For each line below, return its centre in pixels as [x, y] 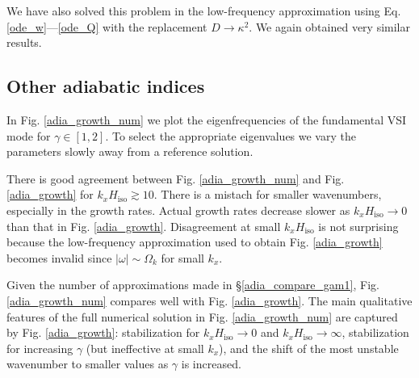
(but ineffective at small [145, 348]
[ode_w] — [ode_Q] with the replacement [107, 26]
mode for [29, 135]
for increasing [40, 348]
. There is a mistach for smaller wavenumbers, [268, 194]
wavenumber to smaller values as [88, 364]
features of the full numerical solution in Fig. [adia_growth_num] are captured [202, 316]
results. [24, 42]
